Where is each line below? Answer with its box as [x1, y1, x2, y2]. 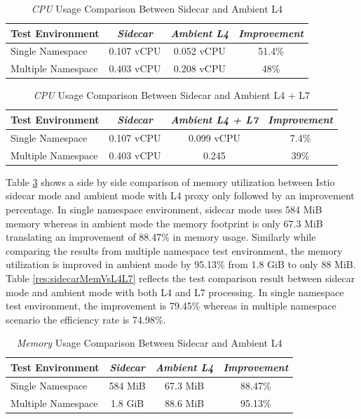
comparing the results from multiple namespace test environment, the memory [6, 243, 343, 258]
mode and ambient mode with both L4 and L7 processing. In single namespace [6, 284, 344, 299]
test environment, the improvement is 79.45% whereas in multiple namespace [6, 298, 336, 313]
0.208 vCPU [173, 61, 226, 76]
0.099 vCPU [188, 130, 240, 145]
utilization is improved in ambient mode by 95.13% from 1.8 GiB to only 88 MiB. [6, 257, 356, 272]
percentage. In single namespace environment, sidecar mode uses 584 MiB [6, 201, 322, 216]
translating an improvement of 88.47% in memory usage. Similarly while [6, 230, 316, 244]
